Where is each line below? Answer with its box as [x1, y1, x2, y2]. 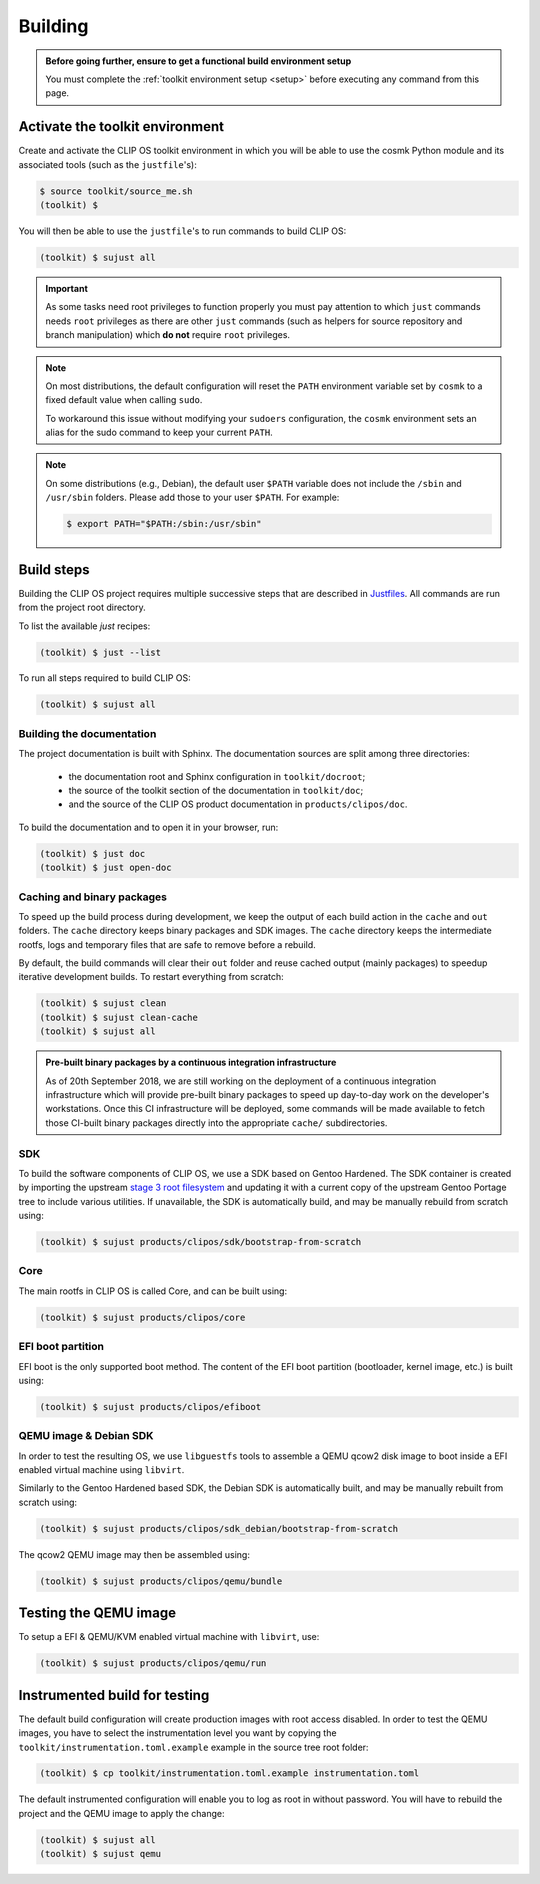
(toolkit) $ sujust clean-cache [39, 1011, 199, 1023]
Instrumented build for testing [18, 1686, 210, 1704]
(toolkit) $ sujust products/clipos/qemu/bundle [39, 1575, 283, 1587]
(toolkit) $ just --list [39, 646, 162, 658]
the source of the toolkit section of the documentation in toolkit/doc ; [68, 784, 364, 796]
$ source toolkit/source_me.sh [39, 185, 194, 197]
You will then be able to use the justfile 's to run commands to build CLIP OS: [18, 225, 347, 237]
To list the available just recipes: [18, 620, 151, 632]
